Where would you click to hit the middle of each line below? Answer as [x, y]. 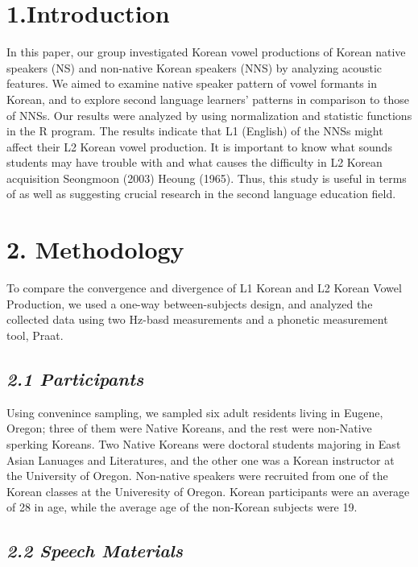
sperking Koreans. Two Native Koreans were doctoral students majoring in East [204, 443]
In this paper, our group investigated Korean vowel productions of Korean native [206, 52]
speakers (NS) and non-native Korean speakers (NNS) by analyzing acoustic [195, 67]
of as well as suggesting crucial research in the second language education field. [201, 194]
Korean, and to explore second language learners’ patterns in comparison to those [208, 99]
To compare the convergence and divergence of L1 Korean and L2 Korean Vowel [204, 288]
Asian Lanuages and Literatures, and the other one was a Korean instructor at [201, 459]
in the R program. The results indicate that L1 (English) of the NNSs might [195, 131]
